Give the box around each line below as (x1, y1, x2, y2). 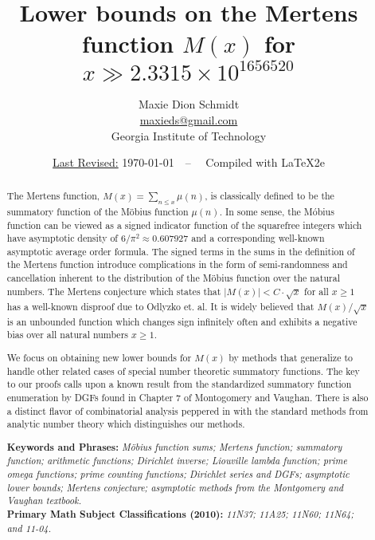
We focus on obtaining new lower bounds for (6, 350, 192, 364)
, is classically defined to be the (205, 189, 334, 203)
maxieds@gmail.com (139, 111, 238, 128)
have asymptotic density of (6, 231, 118, 245)
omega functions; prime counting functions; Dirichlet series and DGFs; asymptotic (6, 467, 350, 481)
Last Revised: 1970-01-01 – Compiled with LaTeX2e (53, 154, 325, 171)
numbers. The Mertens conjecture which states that (6, 284, 221, 298)
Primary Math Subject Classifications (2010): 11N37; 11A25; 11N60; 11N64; (6, 506, 354, 521)
